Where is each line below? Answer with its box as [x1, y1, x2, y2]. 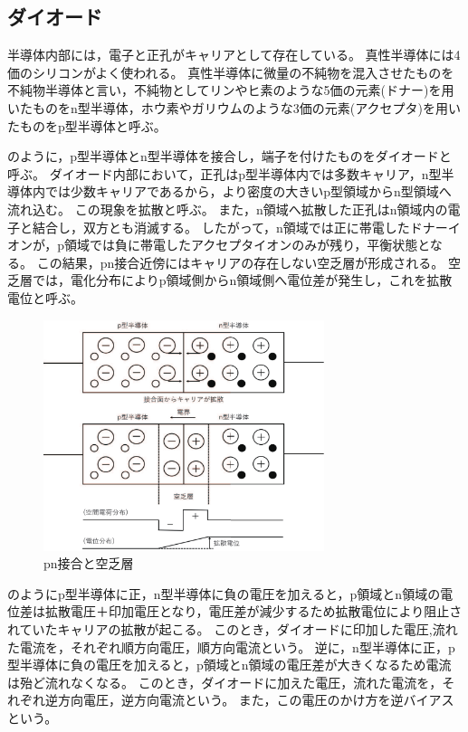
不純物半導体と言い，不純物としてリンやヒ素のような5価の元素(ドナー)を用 [7, 81, 454, 100]
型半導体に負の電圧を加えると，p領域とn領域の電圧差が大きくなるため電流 [7, 655, 452, 674]
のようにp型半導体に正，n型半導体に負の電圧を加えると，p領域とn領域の [7, 584, 441, 603]
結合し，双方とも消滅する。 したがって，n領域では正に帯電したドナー [32, 217, 448, 236]
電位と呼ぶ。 [7, 288, 83, 307]
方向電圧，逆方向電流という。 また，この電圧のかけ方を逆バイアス [57, 690, 454, 709]
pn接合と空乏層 [43, 554, 134, 573]
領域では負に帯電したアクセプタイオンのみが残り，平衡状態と [63, 235, 430, 254]
